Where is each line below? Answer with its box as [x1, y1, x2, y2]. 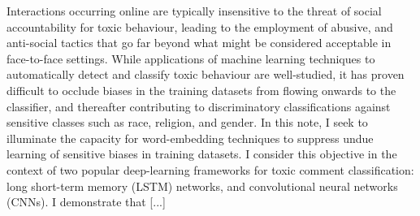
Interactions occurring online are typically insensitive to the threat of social [6, 2, 382, 19]
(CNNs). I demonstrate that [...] [6, 193, 166, 210]
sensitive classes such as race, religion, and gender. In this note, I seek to [6, 114, 368, 131]
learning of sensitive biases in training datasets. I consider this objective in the [6, 145, 397, 162]
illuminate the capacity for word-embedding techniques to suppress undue [6, 129, 374, 146]
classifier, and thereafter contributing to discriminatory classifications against [6, 97, 391, 114]
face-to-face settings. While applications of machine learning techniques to [6, 50, 375, 67]
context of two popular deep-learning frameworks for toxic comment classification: [6, 161, 414, 178]
